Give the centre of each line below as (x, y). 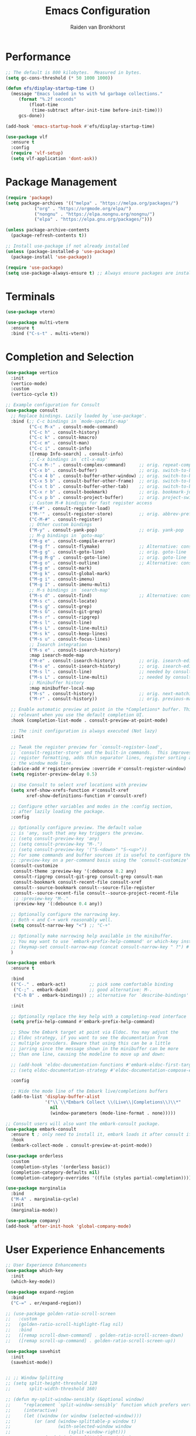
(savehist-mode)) (32, 1362)
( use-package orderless (35, 1156)
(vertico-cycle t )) (35, 394)
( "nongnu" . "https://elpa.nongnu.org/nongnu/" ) (95, 214)
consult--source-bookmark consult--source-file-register (84, 888)
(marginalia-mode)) (35, 1210)
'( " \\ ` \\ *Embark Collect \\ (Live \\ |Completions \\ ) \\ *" (113, 1102)
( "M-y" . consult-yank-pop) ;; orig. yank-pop (106, 530)
